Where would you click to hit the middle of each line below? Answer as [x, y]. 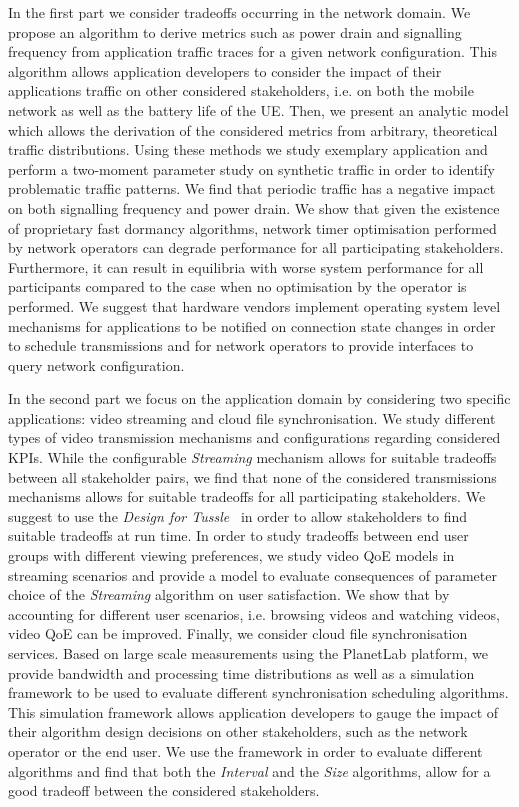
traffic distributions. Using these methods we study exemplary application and [248, 149]
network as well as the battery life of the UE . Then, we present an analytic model [258, 109]
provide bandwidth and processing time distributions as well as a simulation [241, 672]
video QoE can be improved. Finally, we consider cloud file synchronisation [238, 633]
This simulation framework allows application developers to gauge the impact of [253, 711]
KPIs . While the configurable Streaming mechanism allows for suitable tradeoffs [252, 457]
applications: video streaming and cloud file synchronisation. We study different [252, 417]
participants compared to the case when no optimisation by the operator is [237, 286]
